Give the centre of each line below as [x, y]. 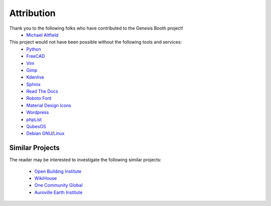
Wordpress [38, 113]
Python [34, 49]
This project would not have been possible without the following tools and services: [96, 42]
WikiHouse [46, 178]
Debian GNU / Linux [45, 134]
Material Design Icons [49, 105]
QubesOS [36, 127]
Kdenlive [35, 77]
